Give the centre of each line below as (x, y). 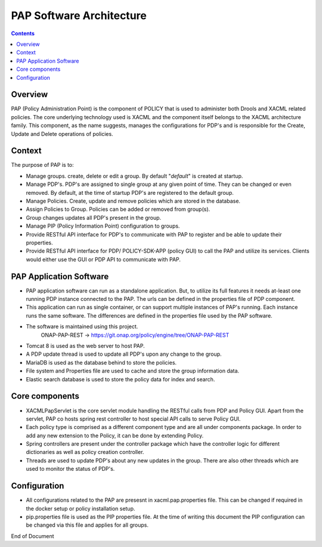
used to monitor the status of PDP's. (70, 469)
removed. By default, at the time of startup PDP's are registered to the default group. (130, 192)
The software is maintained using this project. (82, 327)
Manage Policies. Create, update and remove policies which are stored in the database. (133, 201)
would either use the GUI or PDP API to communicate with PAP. (103, 259)
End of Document (32, 536)
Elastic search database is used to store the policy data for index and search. (120, 379)
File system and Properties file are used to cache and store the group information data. (133, 371)
